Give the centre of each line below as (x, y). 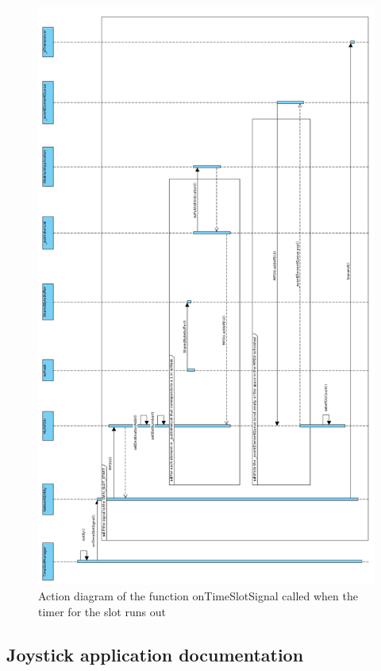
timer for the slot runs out (102, 611)
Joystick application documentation (155, 654)
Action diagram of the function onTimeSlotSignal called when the (198, 596)
